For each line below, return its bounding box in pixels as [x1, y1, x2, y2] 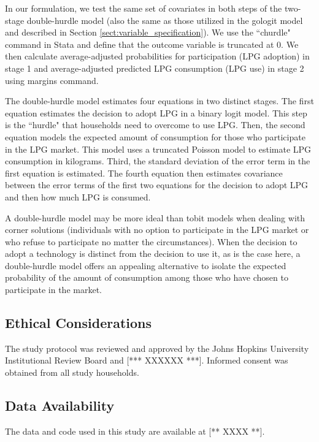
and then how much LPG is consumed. [5, 190, 151, 203]
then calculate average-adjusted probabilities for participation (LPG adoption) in [5, 50, 310, 63]
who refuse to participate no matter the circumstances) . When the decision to [5, 235, 298, 248]
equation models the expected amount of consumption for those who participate [5, 130, 306, 143]
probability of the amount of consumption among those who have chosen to [5, 271, 288, 284]
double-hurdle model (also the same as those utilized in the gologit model [26, 13, 303, 26]
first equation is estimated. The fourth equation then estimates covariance [5, 166, 283, 179]
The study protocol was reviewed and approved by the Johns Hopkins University [5, 341, 309, 354]
